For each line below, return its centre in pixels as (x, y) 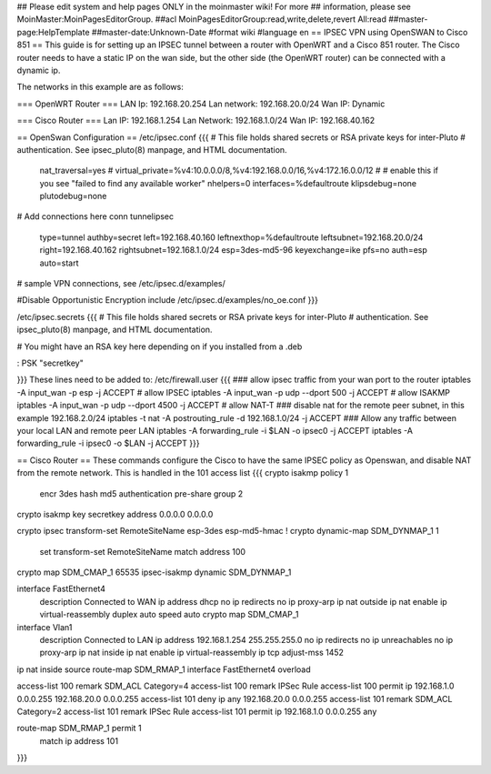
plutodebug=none (73, 196)
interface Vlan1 (45, 627)
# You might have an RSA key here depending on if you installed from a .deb (160, 347)
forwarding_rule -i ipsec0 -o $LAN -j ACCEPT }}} (108, 443)
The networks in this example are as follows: (100, 87)
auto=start (59, 263)
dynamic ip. (39, 70)
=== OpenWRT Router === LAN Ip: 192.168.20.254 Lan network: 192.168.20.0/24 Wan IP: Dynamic (201, 104)
